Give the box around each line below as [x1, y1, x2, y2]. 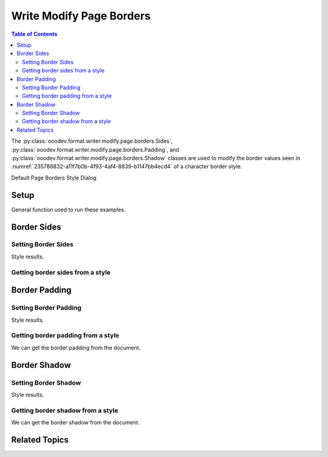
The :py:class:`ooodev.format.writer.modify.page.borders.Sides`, [11, 137, 173, 145]
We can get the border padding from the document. [11, 344, 141, 351]
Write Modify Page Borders [11, 9, 151, 22]
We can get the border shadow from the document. [11, 419, 140, 426]
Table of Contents [11, 30, 58, 38]
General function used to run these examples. [11, 206, 126, 213]
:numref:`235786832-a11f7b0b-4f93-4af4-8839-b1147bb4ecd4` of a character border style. [11, 163, 242, 170]
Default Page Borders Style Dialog [11, 174, 97, 181]
